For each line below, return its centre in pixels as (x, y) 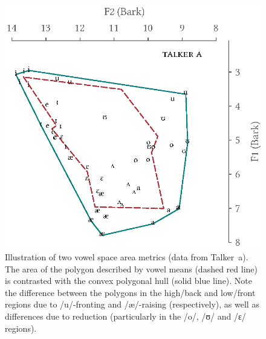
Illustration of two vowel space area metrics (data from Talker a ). (127, 257)
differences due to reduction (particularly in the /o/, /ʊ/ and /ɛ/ (125, 316)
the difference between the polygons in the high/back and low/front (130, 292)
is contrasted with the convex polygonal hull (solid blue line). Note (129, 281)
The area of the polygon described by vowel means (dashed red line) (131, 268)
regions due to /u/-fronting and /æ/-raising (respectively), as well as (132, 304)
